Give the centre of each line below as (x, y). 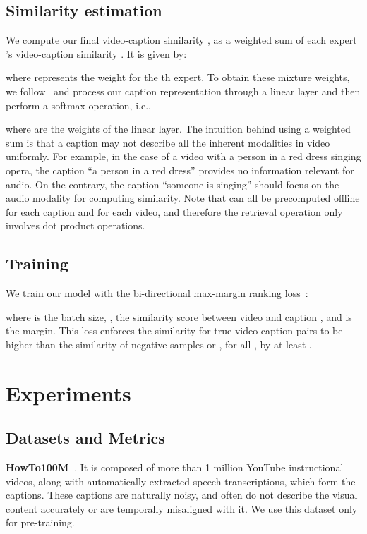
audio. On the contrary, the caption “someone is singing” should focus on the (173, 184)
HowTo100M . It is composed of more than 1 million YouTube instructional (175, 467)
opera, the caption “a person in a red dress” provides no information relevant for (180, 170)
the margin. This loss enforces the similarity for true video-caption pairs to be (174, 330)
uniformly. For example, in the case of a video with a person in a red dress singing (183, 156)
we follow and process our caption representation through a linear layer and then (183, 91)
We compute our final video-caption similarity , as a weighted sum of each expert (181, 40)
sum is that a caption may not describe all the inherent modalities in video (168, 142)
